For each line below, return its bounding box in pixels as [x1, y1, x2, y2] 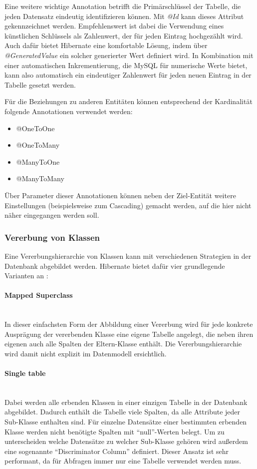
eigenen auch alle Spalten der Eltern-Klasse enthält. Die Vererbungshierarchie [4, 338, 242, 349]
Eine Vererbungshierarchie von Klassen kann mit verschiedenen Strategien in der [4, 250, 252, 261]
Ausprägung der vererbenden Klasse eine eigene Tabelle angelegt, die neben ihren [4, 328, 254, 339]
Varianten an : [4, 270, 48, 281]
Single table [4, 368, 46, 378]
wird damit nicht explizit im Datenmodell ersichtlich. [4, 348, 167, 358]
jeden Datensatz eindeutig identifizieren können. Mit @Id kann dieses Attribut [4, 11, 244, 21]
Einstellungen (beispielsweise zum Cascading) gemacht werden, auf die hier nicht [4, 200, 252, 210]
